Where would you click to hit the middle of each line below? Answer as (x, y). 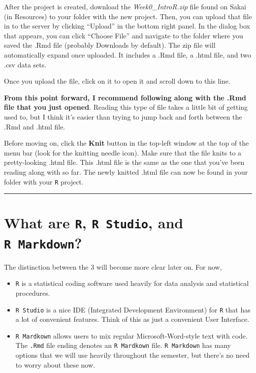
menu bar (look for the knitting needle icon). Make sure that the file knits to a (123, 152)
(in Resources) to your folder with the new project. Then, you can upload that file (128, 16)
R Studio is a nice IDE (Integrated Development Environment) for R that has (133, 309)
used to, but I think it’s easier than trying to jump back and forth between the (123, 116)
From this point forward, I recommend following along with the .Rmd (125, 97)
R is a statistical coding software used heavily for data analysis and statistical (132, 283)
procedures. (33, 293)
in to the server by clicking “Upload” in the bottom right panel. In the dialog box (127, 26)
